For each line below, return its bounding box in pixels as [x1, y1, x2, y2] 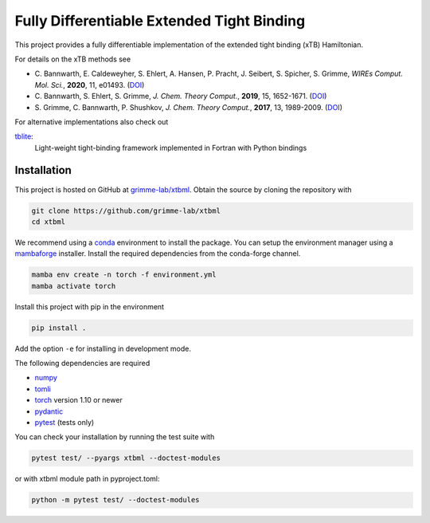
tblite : [14, 132, 33, 141]
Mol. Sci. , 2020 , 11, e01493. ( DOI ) [34, 80, 145, 89]
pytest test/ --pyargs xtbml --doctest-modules [31, 454, 221, 462]
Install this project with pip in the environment [14, 301, 165, 311]
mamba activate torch [31, 281, 116, 290]
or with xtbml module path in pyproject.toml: [14, 474, 160, 484]
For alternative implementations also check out [14, 116, 169, 127]
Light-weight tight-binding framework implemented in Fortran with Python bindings [34, 143, 307, 152]
